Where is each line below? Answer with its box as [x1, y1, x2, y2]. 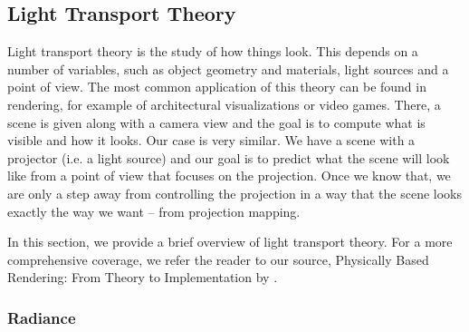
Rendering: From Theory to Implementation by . [7, 268, 278, 287]
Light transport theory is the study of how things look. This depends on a [7, 42, 418, 61]
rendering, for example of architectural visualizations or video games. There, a [7, 94, 441, 113]
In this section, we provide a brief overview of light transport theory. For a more [7, 232, 453, 251]
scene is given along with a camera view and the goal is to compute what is [7, 112, 426, 132]
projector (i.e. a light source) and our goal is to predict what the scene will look [7, 148, 450, 167]
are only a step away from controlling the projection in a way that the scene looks [7, 183, 463, 202]
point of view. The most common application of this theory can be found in [7, 77, 426, 96]
